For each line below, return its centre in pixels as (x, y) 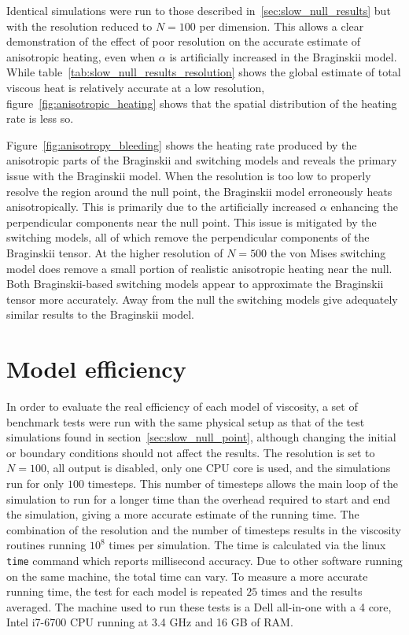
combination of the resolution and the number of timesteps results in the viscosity (204, 529)
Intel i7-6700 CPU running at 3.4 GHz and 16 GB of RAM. (150, 622)
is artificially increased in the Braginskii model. (283, 56)
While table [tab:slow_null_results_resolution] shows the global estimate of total (204, 72)
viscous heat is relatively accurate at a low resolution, (136, 87)
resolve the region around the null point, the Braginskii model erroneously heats (199, 191)
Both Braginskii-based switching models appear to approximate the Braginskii (195, 284)
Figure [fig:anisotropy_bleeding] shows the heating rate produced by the (182, 144)
